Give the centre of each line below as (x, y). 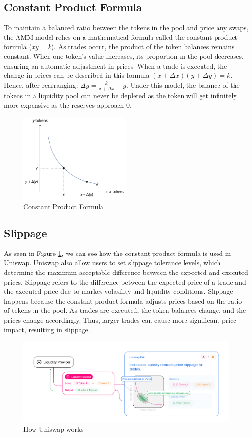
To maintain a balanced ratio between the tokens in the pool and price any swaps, (126, 27)
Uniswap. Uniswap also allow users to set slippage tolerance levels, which (112, 263)
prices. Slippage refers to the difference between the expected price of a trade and (125, 282)
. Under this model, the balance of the (183, 84)
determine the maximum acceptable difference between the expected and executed (126, 272)
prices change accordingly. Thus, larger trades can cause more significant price (120, 319)
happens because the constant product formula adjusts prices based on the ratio (123, 300)
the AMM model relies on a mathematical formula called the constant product (121, 37)
